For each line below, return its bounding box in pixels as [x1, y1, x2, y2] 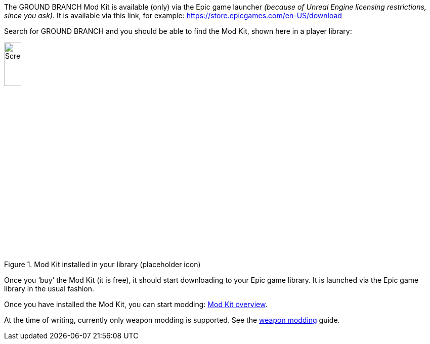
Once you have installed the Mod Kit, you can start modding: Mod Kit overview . [4, 300, 268, 309]
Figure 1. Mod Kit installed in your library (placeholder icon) [4, 260, 201, 269]
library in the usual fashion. [4, 284, 95, 293]
